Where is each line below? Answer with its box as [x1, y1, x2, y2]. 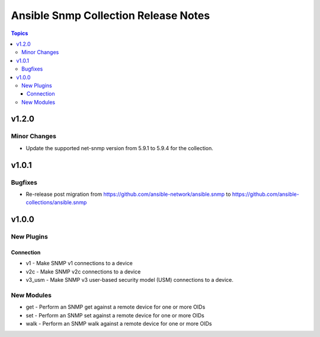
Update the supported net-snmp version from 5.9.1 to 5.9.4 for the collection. [25, 144, 213, 151]
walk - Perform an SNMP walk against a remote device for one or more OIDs [25, 320, 212, 328]
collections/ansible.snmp [25, 199, 87, 206]
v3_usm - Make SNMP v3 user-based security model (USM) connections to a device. [25, 276, 233, 284]
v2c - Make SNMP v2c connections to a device [25, 268, 141, 275]
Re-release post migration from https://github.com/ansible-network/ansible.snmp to [25, 190, 231, 198]
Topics [11, 30, 28, 37]
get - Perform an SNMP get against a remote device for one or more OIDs [25, 303, 206, 311]
